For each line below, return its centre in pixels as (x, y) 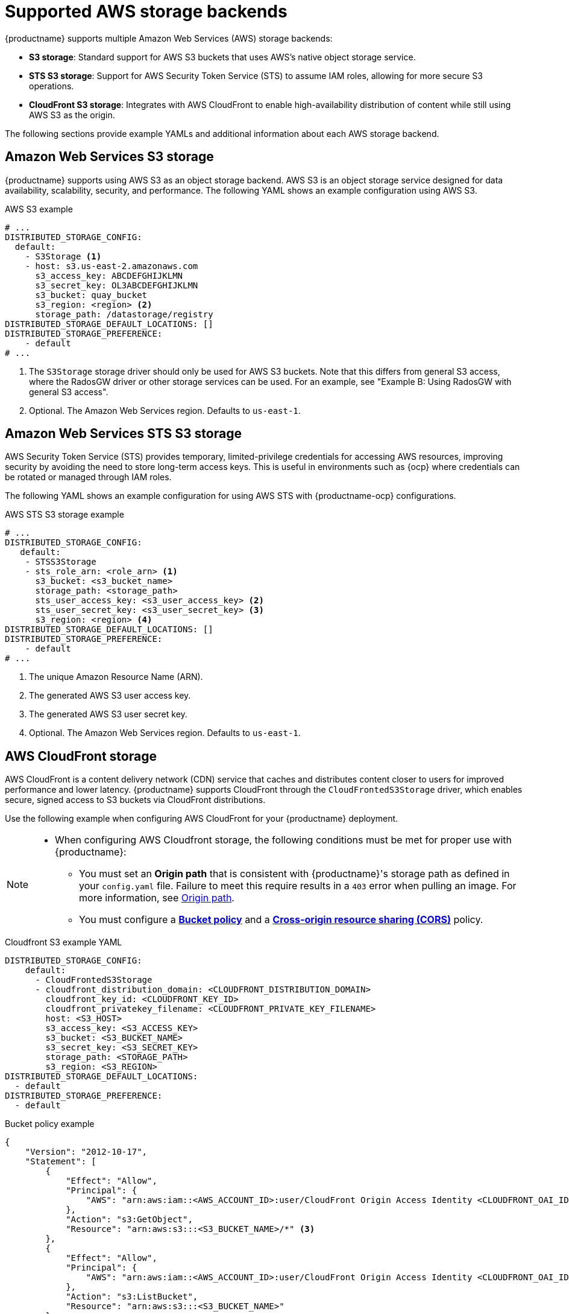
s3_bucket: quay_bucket (91, 295)
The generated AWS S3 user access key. (110, 696)
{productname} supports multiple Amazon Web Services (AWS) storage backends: (169, 38)
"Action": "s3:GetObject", (129, 1220)
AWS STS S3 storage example (64, 515)
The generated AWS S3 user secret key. (108, 714)
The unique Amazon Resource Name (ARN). (116, 677)
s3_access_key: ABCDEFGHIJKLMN (109, 275)
